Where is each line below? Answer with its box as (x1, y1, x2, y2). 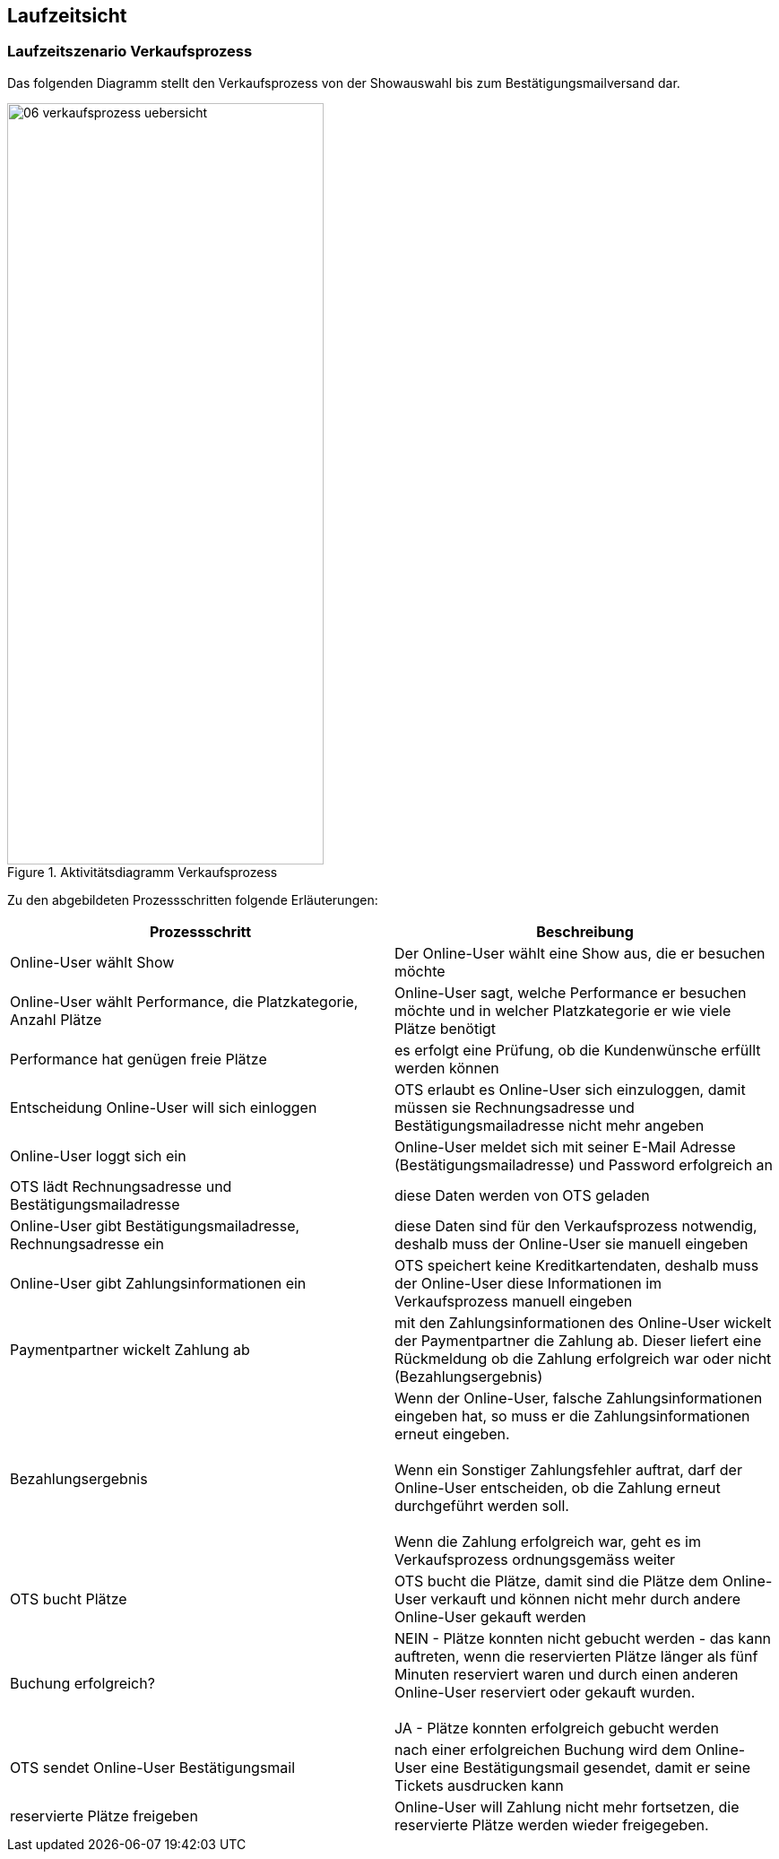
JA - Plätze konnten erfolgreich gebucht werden (394, 1718, 719, 1737)
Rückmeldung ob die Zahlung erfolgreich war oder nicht (394, 1349, 772, 1368)
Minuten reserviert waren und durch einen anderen (394, 1664, 739, 1683)
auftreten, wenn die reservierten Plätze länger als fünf (394, 1646, 758, 1665)
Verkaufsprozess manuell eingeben (394, 1291, 633, 1310)
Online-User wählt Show (10, 952, 175, 971)
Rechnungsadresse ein (10, 1234, 164, 1253)
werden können (394, 1058, 499, 1077)
